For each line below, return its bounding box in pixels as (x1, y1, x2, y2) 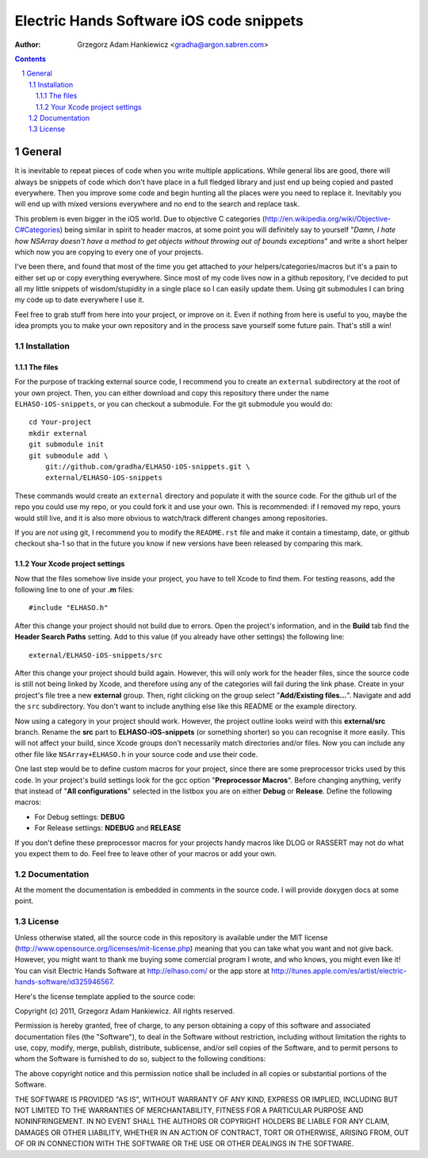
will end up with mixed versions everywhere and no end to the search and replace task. (14, 199, 300, 209)
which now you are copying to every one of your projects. (14, 247, 204, 257)
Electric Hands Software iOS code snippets (14, 12, 304, 29)
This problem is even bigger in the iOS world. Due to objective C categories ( (14, 214, 266, 223)
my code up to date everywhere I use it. (14, 295, 144, 305)
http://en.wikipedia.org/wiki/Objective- (264, 214, 392, 223)
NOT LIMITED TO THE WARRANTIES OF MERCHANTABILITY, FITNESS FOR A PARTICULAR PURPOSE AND (14, 1106, 364, 1115)
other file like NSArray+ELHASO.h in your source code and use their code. (14, 749, 258, 758)
